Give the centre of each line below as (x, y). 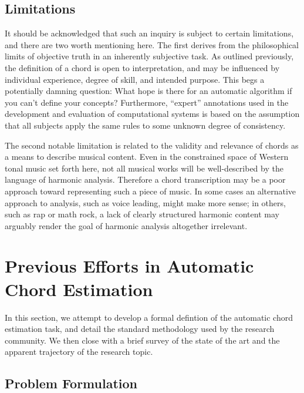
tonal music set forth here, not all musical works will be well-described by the (144, 168)
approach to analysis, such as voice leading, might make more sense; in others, (145, 202)
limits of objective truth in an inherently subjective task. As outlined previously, (149, 56)
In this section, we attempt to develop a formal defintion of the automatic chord (149, 317)
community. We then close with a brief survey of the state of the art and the (142, 340)
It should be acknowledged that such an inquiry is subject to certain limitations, (149, 33)
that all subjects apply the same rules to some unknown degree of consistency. (145, 125)
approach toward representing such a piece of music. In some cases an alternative (151, 191)
